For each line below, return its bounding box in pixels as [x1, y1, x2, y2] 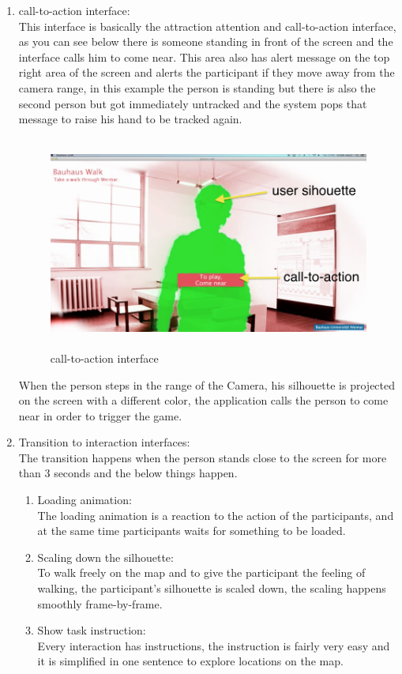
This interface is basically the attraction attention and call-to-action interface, [18, 17, 396, 34]
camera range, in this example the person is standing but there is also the [18, 79, 376, 96]
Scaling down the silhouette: [37, 548, 174, 565]
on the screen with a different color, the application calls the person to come [18, 392, 389, 409]
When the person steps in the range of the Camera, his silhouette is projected [18, 376, 396, 393]
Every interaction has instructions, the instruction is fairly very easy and [37, 637, 390, 653]
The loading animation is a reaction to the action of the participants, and [37, 506, 394, 523]
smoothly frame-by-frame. [37, 595, 163, 612]
